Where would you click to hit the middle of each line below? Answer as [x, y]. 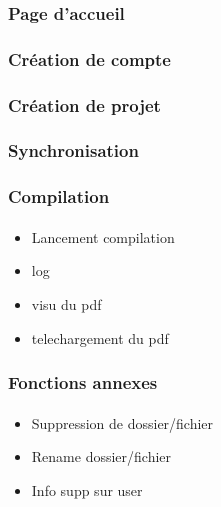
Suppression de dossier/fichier [122, 422]
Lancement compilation [103, 236]
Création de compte [89, 58]
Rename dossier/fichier [101, 456]
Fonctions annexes [83, 382]
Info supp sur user [87, 489]
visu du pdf [66, 304]
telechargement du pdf [100, 337]
